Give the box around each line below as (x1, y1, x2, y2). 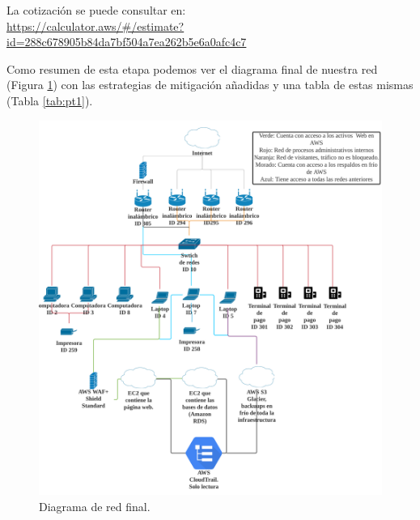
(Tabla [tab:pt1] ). (6, 92, 93, 109)
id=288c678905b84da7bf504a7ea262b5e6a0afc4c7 (6, 33, 247, 50)
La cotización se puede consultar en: (6, 2, 186, 18)
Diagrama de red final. (39, 498, 151, 515)
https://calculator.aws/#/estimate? (6, 17, 185, 34)
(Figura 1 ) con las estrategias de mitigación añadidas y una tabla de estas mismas (6, 76, 414, 93)
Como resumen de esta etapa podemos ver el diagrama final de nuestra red (6, 60, 378, 77)
